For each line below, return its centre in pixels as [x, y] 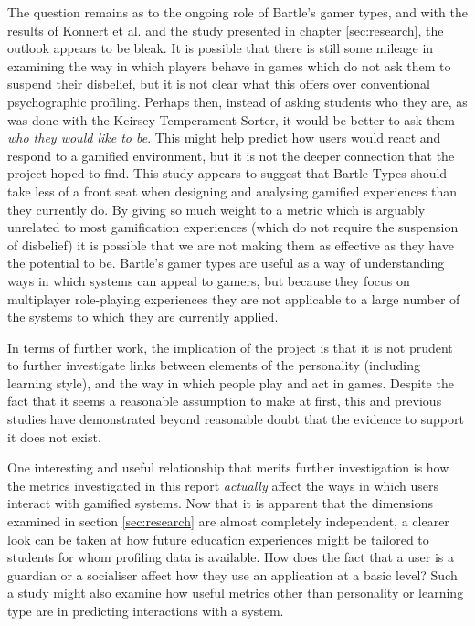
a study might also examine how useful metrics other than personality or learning [236, 593]
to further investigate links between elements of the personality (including [214, 365]
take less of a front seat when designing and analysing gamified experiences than [232, 191]
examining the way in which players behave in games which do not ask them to [229, 65]
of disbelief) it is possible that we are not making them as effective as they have [231, 244]
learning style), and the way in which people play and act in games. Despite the [231, 382]
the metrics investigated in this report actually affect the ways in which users [223, 485]
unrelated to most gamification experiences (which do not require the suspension [233, 227]
